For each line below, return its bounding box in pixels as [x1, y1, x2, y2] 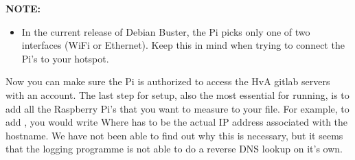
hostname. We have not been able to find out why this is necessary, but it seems [5, 128, 343, 142]
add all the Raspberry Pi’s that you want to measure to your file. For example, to [5, 101, 350, 115]
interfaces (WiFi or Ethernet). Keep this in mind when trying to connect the [21, 38, 345, 52]
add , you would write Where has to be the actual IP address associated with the [5, 115, 348, 129]
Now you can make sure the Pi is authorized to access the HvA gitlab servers [5, 74, 330, 89]
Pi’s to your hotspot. [21, 51, 109, 65]
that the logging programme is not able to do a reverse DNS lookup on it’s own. [5, 141, 343, 156]
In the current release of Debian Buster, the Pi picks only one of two [21, 24, 310, 38]
